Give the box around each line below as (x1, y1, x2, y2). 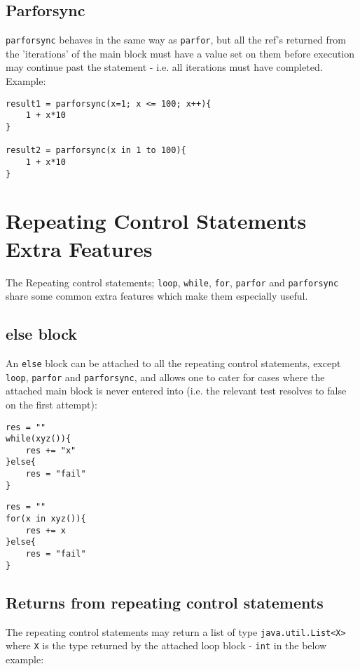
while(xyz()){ (6, 434, 71, 444)
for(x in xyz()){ (6, 514, 86, 524)
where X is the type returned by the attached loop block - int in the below (6, 638, 327, 653)
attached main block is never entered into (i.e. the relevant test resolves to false (6, 383, 347, 398)
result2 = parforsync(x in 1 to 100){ (6, 145, 186, 156)
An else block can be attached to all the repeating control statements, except (6, 356, 341, 370)
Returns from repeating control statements (6, 591, 324, 613)
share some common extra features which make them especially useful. (6, 288, 308, 303)
